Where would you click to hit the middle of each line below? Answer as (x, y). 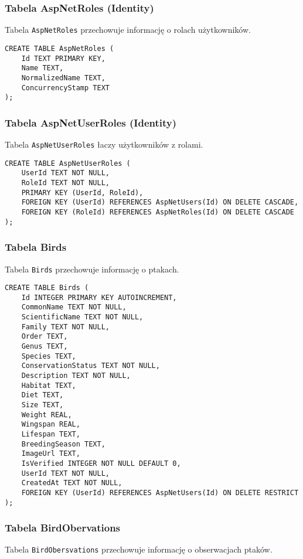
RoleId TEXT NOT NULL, (65, 183)
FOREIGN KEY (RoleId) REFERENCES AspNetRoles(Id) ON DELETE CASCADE (158, 212)
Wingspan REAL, (51, 425)
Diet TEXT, (42, 395)
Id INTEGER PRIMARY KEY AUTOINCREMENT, (99, 297)
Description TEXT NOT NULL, (76, 376)
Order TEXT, (45, 337)
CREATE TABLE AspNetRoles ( (59, 48)
